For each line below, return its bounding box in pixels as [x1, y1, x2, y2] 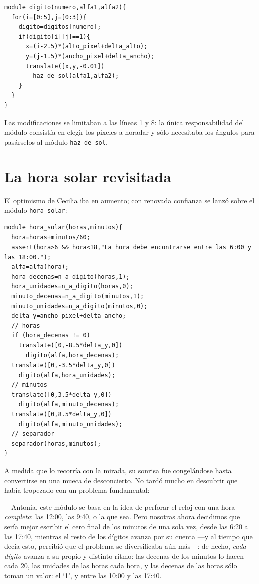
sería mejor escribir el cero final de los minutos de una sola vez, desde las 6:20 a [4, 521, 248, 531]
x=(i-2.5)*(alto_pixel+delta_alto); [25, 43, 148, 50]
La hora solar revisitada [4, 166, 172, 186]
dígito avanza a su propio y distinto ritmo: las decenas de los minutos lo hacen [4, 550, 244, 561]
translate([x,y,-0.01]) [25, 62, 105, 70]
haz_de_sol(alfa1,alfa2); [33, 72, 119, 80]
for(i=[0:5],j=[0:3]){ [11, 13, 87, 21]
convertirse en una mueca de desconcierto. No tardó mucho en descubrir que [4, 475, 238, 485]
